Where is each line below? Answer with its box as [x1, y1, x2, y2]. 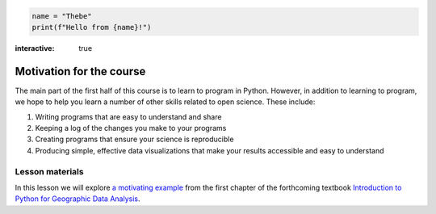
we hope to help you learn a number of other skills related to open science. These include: [15, 97, 316, 107]
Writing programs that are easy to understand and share [35, 111, 222, 121]
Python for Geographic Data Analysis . [15, 194, 140, 204]
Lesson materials [15, 166, 84, 177]
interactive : [15, 43, 55, 52]
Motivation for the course [15, 65, 146, 78]
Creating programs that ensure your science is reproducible [35, 134, 234, 145]
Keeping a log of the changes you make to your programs [35, 124, 227, 133]
